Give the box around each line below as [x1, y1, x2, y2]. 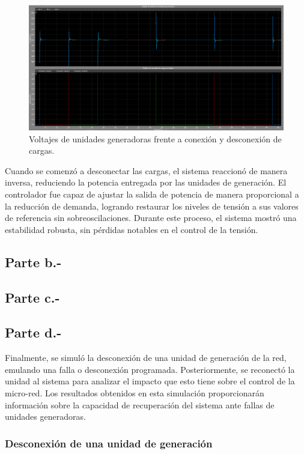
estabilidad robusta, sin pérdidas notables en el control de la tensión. [5, 223, 258, 235]
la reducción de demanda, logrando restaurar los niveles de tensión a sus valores [5, 199, 299, 212]
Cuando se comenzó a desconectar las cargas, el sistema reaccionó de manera [5, 164, 288, 177]
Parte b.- [5, 252, 62, 271]
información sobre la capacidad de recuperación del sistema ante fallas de [5, 398, 275, 411]
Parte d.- [5, 323, 62, 342]
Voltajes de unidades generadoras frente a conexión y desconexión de [29, 132, 282, 145]
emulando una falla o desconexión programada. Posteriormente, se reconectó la [5, 363, 295, 375]
